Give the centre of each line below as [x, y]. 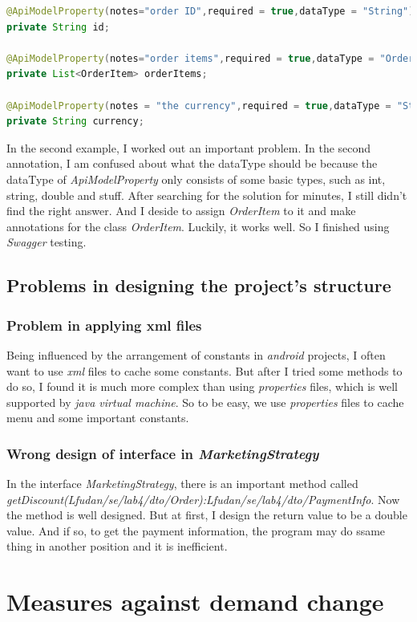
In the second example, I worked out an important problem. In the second [189, 147]
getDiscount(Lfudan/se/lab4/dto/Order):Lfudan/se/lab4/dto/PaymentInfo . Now [203, 499]
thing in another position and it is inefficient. [117, 546]
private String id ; [58, 27]
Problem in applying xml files [104, 325]
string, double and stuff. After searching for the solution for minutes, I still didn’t [207, 195]
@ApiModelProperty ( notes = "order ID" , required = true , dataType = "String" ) [211, 11]
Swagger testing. [47, 242]
